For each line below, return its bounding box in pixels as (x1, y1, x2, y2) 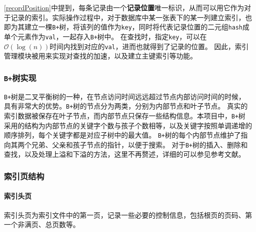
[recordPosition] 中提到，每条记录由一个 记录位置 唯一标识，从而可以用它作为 (4, 2, 244, 12)
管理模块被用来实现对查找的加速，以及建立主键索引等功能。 (4, 51, 197, 61)
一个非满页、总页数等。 (4, 219, 80, 230)
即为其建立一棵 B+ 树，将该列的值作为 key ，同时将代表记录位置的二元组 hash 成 (4, 22, 250, 32)
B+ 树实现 (4, 71, 36, 84)
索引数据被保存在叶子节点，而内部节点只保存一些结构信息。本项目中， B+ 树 (4, 110, 246, 120)
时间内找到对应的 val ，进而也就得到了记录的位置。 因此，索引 (49, 41, 249, 51)
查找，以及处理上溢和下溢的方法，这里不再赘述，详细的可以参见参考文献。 (4, 149, 245, 159)
